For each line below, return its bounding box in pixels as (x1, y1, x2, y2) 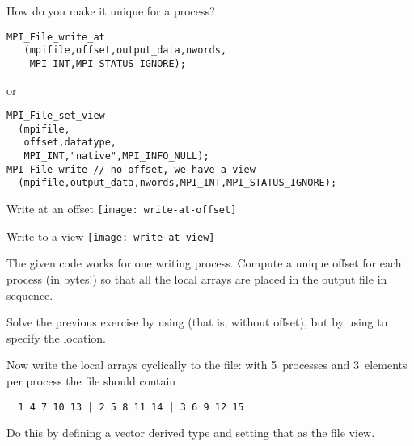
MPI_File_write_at (6, 31, 105, 43)
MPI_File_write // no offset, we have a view (6, 163, 256, 175)
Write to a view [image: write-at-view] (6, 227, 215, 244)
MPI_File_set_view (6, 110, 105, 122)
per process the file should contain (6, 372, 176, 389)
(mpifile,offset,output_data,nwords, (23, 44, 227, 57)
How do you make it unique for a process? (6, 2, 215, 19)
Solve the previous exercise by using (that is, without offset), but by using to (6, 313, 387, 330)
